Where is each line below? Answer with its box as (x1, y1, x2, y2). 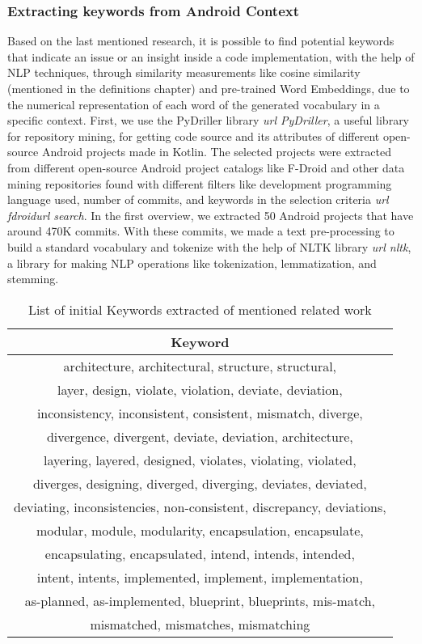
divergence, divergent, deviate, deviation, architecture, (46, 426, 353, 446)
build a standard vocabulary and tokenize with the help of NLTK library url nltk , (7, 238, 411, 255)
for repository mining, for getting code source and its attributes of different (7, 127, 380, 144)
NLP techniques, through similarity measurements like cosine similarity (7, 64, 361, 81)
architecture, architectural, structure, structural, (63, 356, 337, 375)
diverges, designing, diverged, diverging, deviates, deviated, (32, 473, 367, 493)
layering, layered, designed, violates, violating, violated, (44, 450, 357, 469)
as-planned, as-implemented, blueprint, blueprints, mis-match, (24, 591, 376, 610)
